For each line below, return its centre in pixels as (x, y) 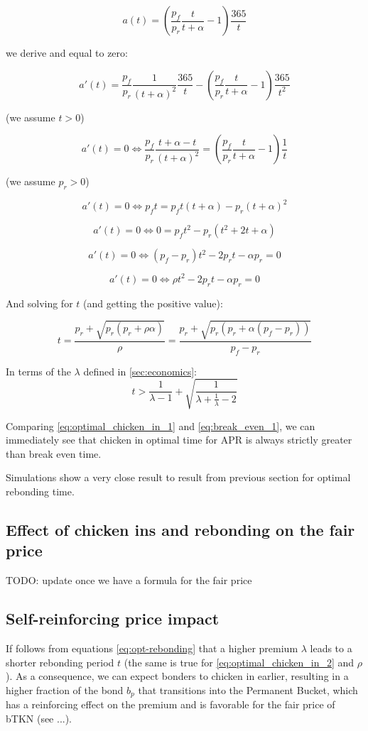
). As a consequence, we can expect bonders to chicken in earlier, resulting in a (177, 676)
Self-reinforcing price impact (113, 619)
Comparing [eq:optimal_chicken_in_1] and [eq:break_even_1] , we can (161, 425)
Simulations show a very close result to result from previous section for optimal (178, 477)
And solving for (39, 303)
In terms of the (38, 371)
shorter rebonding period (60, 662)
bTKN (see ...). (39, 718)
